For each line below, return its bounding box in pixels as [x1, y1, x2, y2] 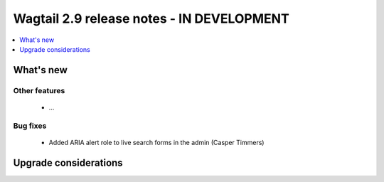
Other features [13, 85, 65, 95]
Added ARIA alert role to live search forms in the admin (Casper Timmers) [48, 138, 265, 146]
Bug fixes [13, 121, 47, 131]
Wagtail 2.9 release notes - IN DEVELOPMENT [13, 11, 289, 26]
